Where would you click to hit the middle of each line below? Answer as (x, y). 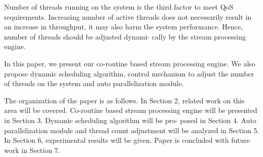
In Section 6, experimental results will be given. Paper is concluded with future (127, 140)
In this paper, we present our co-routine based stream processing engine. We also (130, 63)
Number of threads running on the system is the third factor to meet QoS (119, 7)
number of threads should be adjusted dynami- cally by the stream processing (125, 36)
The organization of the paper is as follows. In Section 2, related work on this (124, 100)
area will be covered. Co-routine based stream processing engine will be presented (131, 110)
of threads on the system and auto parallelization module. (94, 83)
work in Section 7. (32, 150)
